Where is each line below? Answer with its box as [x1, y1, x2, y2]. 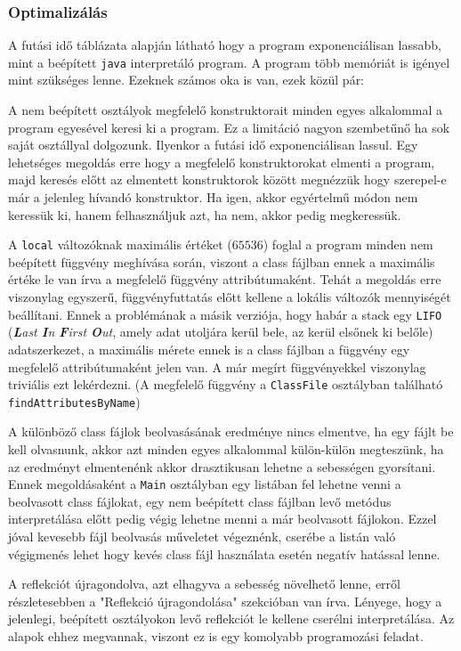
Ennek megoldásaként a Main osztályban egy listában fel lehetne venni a [8, 475, 401, 493]
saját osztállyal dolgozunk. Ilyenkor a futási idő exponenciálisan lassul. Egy [8, 135, 418, 154]
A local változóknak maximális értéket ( [8, 235, 232, 254]
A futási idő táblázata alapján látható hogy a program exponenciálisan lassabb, [8, 36, 441, 54]
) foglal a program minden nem [263, 235, 433, 254]
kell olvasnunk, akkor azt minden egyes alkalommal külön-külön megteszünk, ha [8, 440, 444, 458]
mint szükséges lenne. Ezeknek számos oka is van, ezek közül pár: [8, 70, 365, 89]
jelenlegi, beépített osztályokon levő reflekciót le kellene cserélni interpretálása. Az [8, 609, 455, 628]
